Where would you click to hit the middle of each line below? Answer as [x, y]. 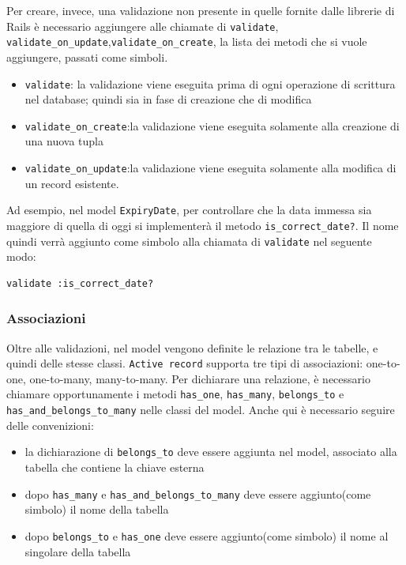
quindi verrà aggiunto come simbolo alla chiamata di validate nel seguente [189, 241]
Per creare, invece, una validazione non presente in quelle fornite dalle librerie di [201, 10]
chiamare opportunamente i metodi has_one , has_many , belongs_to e [175, 394]
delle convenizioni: [50, 425]
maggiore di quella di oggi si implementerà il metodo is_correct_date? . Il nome [203, 225]
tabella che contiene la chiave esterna [115, 467]
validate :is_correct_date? [80, 283]
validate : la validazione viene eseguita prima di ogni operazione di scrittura [210, 83]
